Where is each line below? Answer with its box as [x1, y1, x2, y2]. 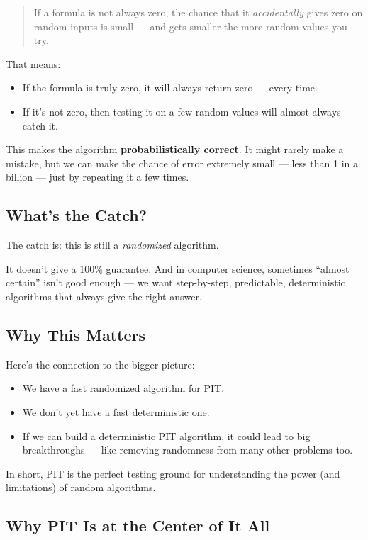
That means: [6, 56, 61, 71]
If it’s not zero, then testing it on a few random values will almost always [22, 103, 341, 118]
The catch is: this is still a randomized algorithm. [6, 237, 219, 252]
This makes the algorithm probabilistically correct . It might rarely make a [6, 142, 344, 157]
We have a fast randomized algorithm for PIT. [22, 381, 225, 395]
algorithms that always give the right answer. [6, 288, 202, 303]
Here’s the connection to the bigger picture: [6, 356, 195, 371]
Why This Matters [6, 323, 146, 345]
